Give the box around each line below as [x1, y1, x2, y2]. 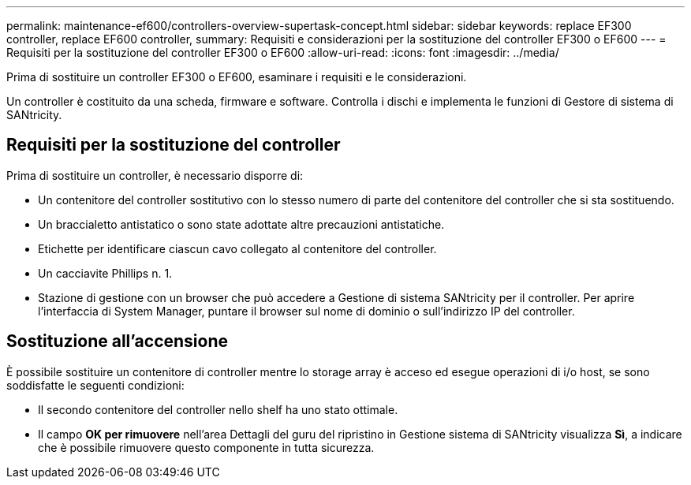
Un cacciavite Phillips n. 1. [38, 266, 173, 280]
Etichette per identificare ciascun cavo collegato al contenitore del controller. [38, 241, 437, 256]
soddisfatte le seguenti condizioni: [6, 378, 185, 392]
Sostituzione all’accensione [6, 331, 228, 352]
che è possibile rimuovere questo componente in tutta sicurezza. [38, 440, 375, 454]
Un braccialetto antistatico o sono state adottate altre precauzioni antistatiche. [38, 217, 445, 231]
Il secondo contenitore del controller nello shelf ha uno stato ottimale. [38, 402, 398, 416]
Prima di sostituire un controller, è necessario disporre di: [6, 168, 304, 182]
